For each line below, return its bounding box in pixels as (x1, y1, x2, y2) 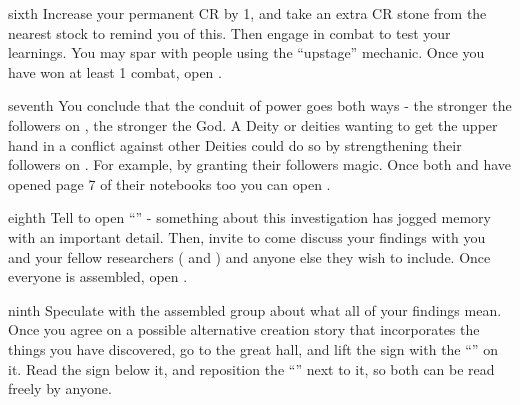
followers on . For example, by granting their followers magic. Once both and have (8, 154, 511, 175)
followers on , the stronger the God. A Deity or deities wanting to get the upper (8, 114, 498, 135)
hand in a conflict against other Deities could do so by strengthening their (8, 134, 462, 155)
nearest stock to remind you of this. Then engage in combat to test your (8, 22, 451, 43)
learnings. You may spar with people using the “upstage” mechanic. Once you (8, 42, 485, 63)
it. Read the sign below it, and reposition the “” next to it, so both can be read (8, 358, 495, 379)
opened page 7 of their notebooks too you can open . (8, 173, 331, 194)
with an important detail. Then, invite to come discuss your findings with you (8, 226, 486, 247)
